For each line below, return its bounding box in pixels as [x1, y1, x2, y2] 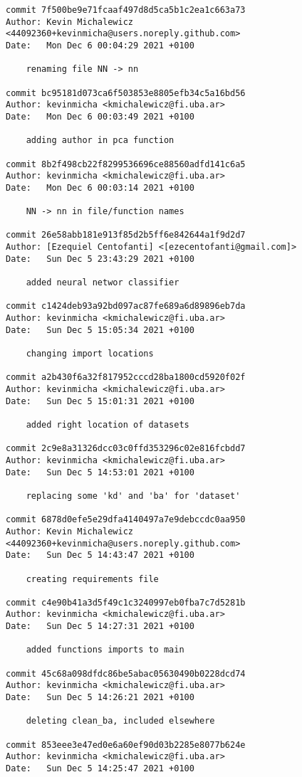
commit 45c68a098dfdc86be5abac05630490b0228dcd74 [6, 668, 246, 679]
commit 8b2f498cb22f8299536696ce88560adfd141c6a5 [6, 159, 246, 169]
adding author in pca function [26, 135, 175, 146]
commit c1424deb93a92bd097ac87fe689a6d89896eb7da [6, 301, 246, 312]
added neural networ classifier [26, 277, 179, 288]
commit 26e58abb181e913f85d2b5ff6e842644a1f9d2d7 [6, 230, 246, 240]
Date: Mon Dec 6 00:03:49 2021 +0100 [6, 111, 194, 122]
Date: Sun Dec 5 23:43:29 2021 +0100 [6, 253, 194, 264]
